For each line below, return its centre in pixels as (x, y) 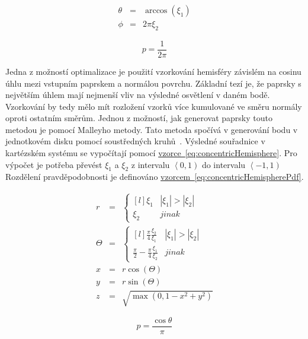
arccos (156, 11)
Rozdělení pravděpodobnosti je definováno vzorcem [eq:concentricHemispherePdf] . (155, 177)
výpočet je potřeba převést (54, 164)
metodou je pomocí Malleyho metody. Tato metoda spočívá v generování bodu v (152, 129)
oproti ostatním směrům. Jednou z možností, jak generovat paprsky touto (139, 118)
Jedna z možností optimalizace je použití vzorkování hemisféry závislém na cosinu (153, 71)
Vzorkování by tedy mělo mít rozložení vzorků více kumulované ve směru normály (154, 106)
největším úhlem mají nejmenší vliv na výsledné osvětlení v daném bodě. (138, 95)
